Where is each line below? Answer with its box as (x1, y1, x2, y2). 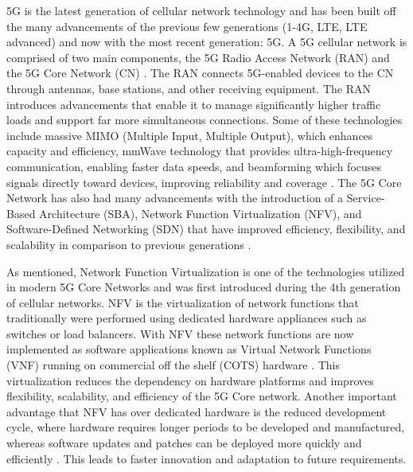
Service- (346, 189, 385, 206)
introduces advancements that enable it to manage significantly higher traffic (6, 96, 381, 112)
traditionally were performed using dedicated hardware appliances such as (6, 310, 367, 326)
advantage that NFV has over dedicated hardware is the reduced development (6, 403, 387, 419)
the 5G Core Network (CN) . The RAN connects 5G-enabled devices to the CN (6, 64, 394, 81)
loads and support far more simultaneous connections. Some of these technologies (6, 111, 403, 128)
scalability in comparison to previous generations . (6, 236, 251, 252)
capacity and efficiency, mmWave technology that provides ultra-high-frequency (6, 142, 393, 159)
